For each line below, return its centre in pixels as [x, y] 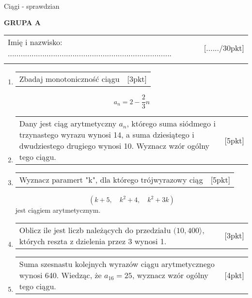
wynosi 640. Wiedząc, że [60, 275]
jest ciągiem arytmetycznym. [58, 210]
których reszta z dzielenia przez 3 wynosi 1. [93, 241]
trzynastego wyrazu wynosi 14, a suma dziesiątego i [107, 135]
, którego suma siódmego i [171, 124]
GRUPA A [23, 22]
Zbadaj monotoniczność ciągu [69, 79]
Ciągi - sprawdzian [32, 6]
